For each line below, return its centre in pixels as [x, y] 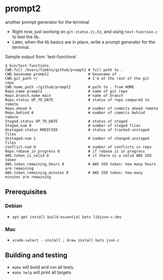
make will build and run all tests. [43, 267]
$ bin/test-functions [27, 66]
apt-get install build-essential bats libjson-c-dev [67, 217]
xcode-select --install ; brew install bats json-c [66, 240]
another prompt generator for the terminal [47, 22]
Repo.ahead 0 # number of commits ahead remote [82, 108]
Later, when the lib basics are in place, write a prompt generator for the [83, 42]
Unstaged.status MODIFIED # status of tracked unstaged [77, 130]
